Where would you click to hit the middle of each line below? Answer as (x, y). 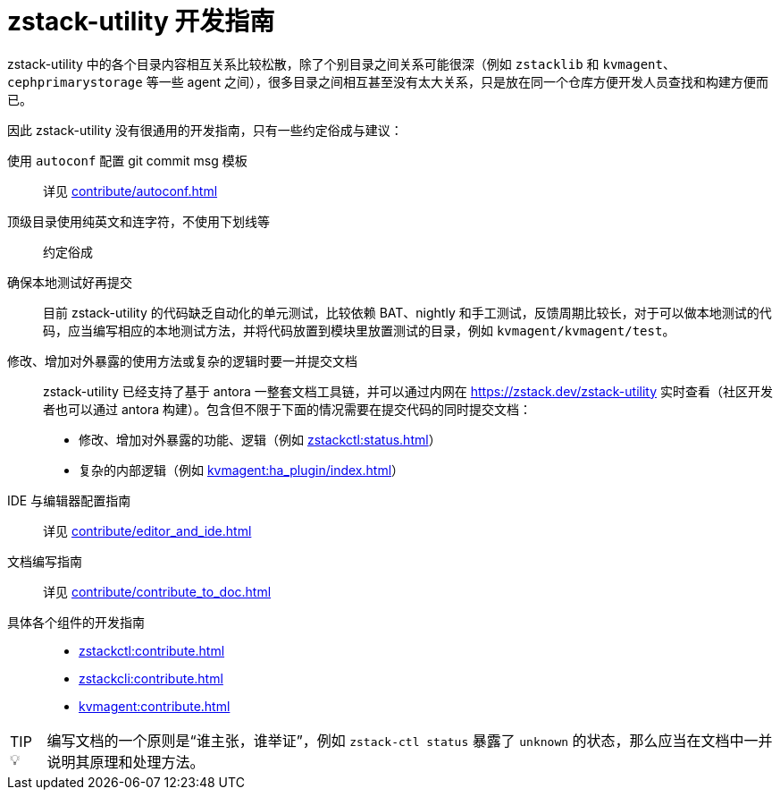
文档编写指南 (45, 561)
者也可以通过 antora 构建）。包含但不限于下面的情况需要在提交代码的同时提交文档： (287, 409)
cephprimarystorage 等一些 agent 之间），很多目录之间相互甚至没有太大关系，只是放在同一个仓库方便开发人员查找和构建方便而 (388, 81)
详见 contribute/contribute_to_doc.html (157, 591)
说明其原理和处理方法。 (126, 762)
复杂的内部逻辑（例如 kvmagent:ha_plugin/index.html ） (242, 470)
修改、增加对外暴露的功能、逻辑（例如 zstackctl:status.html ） (260, 439)
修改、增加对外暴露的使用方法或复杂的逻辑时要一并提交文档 (182, 360)
